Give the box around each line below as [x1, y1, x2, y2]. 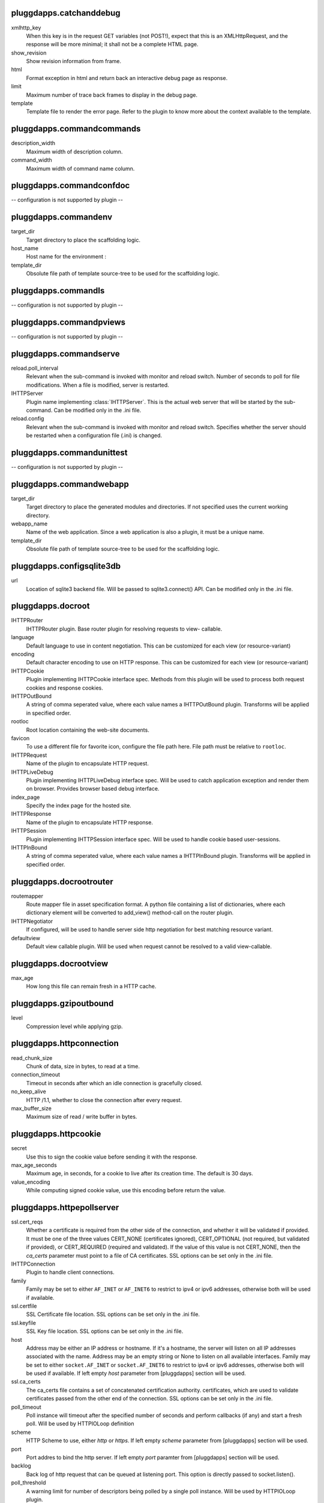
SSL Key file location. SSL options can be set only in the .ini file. [26, 1327, 184, 1335]
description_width [11, 139, 55, 147]
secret [11, 1145, 27, 1152]
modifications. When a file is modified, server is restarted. [26, 381, 169, 388]
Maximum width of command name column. [26, 165, 135, 172]
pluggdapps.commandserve [11, 349, 120, 359]
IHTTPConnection [11, 1260, 56, 1267]
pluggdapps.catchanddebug [11, 8, 121, 18]
